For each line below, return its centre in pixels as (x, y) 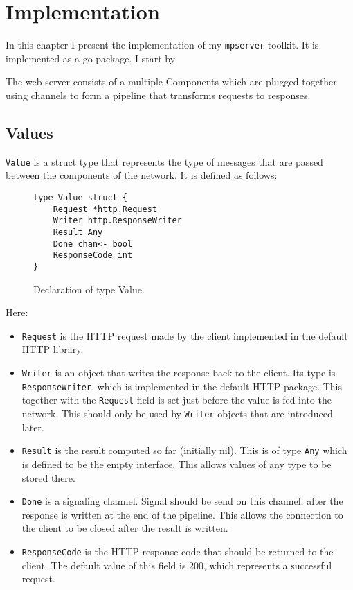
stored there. (48, 477)
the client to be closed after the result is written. (125, 528)
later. (33, 427)
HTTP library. (53, 349)
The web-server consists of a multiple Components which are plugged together (171, 81)
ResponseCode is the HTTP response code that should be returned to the (178, 551)
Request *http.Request (105, 209)
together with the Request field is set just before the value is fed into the (176, 400)
